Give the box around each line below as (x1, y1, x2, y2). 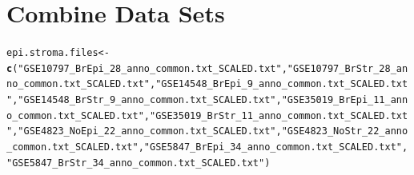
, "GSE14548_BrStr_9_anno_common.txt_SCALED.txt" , (12, 94, 282, 106)
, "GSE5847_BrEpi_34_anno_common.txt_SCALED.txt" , (138, 141, 408, 153)
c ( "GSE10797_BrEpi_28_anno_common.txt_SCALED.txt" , (6, 62, 287, 74)
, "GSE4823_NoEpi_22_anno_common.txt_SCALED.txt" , (12, 125, 282, 137)
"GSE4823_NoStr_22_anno (281, 125, 408, 137)
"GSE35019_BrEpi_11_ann (281, 94, 408, 106)
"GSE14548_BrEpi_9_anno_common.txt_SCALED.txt (155, 78, 408, 90)
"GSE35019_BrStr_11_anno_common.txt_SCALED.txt (149, 109, 408, 121)
